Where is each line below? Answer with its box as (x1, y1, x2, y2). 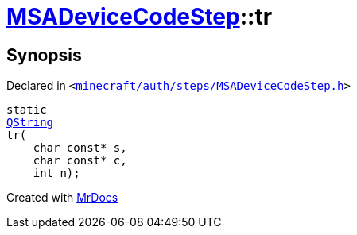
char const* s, (33, 141, 127, 155)
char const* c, (33, 154, 127, 168)
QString (6, 116, 54, 129)
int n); (33, 167, 80, 180)
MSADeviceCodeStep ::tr (6, 3, 273, 30)
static (6, 103, 47, 117)
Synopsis (6, 44, 82, 65)
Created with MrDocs (6, 191, 118, 205)
